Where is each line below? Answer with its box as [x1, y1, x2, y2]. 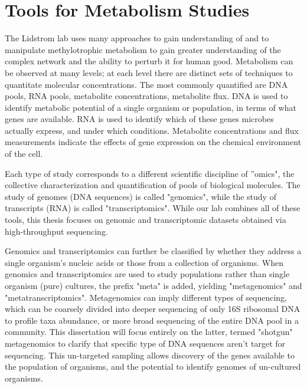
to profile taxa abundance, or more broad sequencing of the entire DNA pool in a [5, 314, 299, 326]
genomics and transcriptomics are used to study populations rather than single [5, 268, 290, 280]
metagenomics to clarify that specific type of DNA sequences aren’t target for [5, 337, 286, 349]
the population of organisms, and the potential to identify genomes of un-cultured [5, 360, 301, 373]
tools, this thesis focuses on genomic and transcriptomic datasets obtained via [5, 213, 286, 226]
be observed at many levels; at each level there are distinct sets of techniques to [5, 66, 293, 78]
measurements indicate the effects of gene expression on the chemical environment [5, 136, 302, 148]
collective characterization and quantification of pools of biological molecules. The [5, 179, 301, 191]
